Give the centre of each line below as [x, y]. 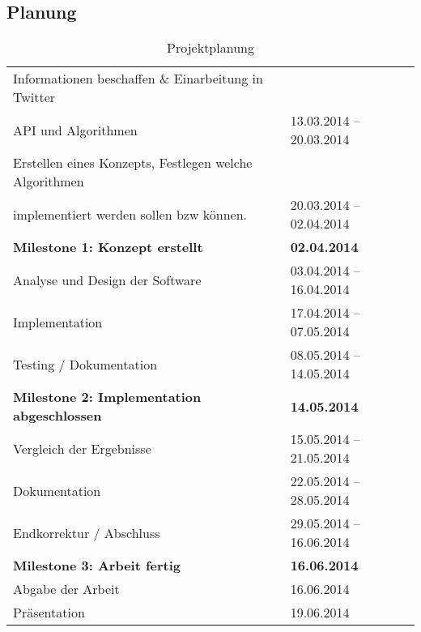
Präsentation [49, 613]
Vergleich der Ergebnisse [82, 448]
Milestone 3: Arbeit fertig [97, 566]
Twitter [34, 97]
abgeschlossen [57, 416]
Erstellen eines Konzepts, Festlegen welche [133, 163]
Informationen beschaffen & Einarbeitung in [138, 79]
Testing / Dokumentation [85, 364]
